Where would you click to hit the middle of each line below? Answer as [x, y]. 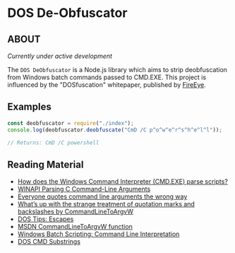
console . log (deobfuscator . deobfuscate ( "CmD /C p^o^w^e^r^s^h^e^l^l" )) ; [115, 130]
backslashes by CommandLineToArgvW [76, 212]
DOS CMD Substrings [49, 242]
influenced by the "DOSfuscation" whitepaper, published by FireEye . [107, 85]
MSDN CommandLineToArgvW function [75, 227]
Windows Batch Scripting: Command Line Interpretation [98, 234]
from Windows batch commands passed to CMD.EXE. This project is [107, 77]
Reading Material [46, 164]
